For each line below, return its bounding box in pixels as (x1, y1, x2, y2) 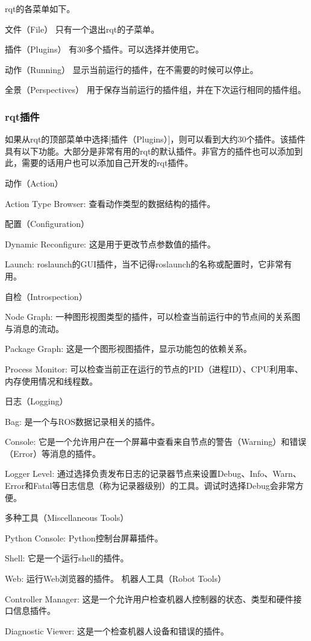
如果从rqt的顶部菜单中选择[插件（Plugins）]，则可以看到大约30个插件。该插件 (5, 133, 306, 145)
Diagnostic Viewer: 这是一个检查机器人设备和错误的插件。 (5, 624, 229, 637)
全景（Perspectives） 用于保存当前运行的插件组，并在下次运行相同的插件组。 (5, 83, 306, 96)
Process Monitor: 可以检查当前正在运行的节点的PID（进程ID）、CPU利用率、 (5, 362, 303, 375)
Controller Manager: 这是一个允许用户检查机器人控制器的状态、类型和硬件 (5, 592, 294, 605)
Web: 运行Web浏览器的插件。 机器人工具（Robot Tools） (5, 572, 227, 585)
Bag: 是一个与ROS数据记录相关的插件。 (5, 415, 160, 427)
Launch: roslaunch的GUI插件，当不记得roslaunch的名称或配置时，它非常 (5, 258, 284, 270)
